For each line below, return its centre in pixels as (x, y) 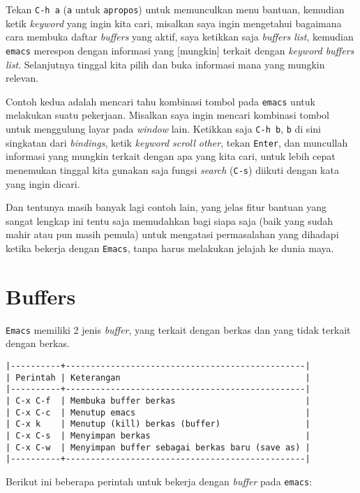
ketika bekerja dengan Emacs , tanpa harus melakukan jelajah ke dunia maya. (170, 248)
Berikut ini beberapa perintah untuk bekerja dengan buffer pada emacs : (159, 481)
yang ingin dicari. (43, 183)
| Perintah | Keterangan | (158, 377)
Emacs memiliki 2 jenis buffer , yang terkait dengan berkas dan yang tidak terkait (178, 329)
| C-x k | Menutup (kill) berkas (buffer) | (158, 424)
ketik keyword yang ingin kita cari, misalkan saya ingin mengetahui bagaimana (174, 23)
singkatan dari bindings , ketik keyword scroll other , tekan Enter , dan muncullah (177, 142)
